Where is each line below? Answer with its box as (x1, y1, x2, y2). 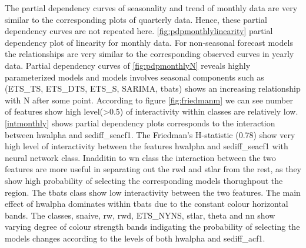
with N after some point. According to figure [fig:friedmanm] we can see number (5, 93, 293, 106)
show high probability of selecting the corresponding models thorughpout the (5, 174, 283, 186)
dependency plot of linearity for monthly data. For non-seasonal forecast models (5, 36, 293, 48)
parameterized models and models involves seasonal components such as (5, 71, 264, 83)
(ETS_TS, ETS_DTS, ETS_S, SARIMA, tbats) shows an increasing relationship (5, 82, 301, 95)
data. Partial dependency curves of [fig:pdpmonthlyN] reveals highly (5, 59, 251, 71)
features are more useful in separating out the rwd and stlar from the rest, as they (5, 163, 301, 175)
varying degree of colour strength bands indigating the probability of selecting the (5, 220, 300, 233)
